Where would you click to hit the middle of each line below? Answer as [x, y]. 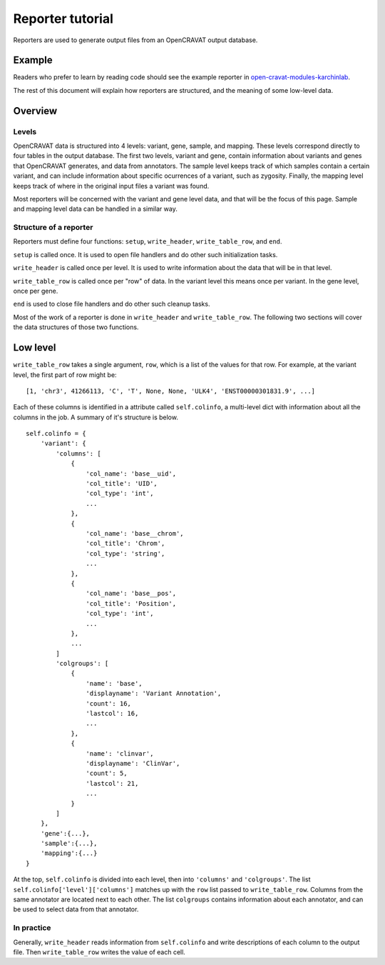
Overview [35, 111]
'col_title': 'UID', [122, 484]
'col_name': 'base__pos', [131, 594]
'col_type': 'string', [125, 553]
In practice [32, 928]
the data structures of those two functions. [76, 327]
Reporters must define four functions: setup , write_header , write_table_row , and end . [148, 241]
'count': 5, [107, 774]
